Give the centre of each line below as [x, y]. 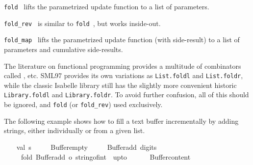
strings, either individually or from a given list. [75, 130]
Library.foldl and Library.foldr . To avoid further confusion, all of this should [126, 95]
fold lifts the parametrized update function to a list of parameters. [107, 6]
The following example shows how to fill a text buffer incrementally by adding [121, 121]
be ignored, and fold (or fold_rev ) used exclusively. [83, 104]
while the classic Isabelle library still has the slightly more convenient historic [120, 85]
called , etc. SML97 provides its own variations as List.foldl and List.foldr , [124, 75]
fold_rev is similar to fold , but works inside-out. [82, 23]
